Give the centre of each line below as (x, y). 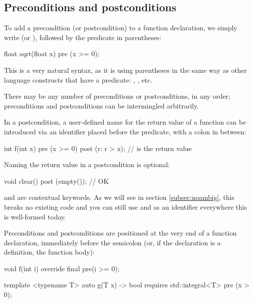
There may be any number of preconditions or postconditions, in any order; (117, 96)
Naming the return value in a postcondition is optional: (87, 164)
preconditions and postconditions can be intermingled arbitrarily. (102, 105)
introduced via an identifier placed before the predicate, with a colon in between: (125, 131)
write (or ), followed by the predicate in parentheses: (83, 37)
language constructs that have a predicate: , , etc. (78, 79)
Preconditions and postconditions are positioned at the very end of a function (120, 233)
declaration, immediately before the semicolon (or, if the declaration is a (112, 242)
